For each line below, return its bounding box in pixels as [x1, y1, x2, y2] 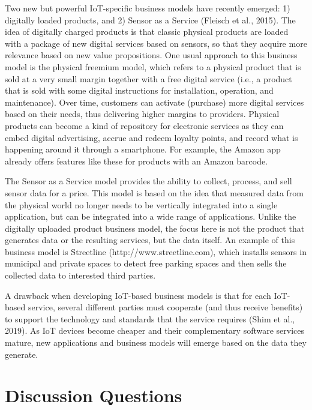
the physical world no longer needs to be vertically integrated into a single [5, 198, 278, 211]
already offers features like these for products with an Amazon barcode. [5, 154, 268, 167]
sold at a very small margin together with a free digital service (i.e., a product [5, 72, 292, 85]
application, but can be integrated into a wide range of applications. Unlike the [5, 210, 296, 223]
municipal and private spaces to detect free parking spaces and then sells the [5, 257, 287, 270]
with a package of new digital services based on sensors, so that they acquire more [5, 37, 307, 49]
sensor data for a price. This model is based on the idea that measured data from [5, 186, 304, 199]
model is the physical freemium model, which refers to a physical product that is [5, 60, 301, 73]
